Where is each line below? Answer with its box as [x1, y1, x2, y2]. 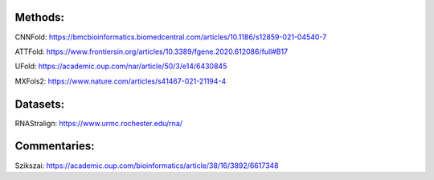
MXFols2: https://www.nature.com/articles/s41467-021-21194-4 [14, 76, 227, 86]
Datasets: [14, 97, 64, 111]
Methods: [14, 10, 64, 24]
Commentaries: [14, 139, 95, 153]
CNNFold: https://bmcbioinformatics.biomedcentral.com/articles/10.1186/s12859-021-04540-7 [14, 32, 327, 42]
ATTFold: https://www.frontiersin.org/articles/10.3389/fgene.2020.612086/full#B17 [14, 47, 289, 56]
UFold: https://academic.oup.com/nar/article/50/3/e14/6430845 [14, 61, 227, 72]
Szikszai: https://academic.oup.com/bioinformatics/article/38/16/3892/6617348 [14, 161, 279, 170]
